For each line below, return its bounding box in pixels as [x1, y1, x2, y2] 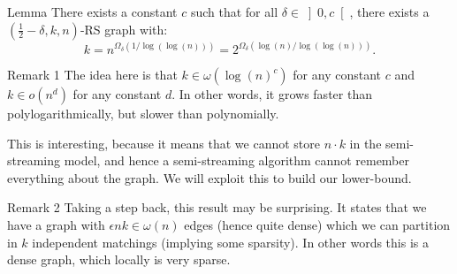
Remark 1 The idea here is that [7, 65, 178, 84]
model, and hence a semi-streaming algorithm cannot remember [64, 151, 409, 170]
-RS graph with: [80, 19, 168, 38]
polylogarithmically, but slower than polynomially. [7, 104, 279, 123]
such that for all [190, 3, 278, 20]
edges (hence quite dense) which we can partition [184, 216, 451, 233]
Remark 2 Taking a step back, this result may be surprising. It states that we [7, 198, 427, 217]
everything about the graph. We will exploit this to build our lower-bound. [7, 168, 412, 186]
